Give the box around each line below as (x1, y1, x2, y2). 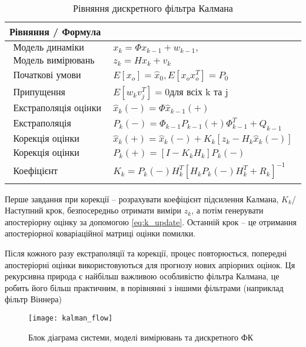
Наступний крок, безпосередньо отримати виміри (5, 204, 182, 216)
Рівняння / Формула (9, 25, 101, 38)
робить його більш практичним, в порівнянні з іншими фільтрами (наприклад (5, 281, 284, 293)
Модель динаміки (13, 43, 84, 53)
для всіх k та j (169, 88, 228, 98)
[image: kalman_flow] (28, 313, 113, 322)
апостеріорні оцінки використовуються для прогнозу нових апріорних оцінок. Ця (5, 258, 295, 271)
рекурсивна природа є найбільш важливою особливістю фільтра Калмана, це (5, 270, 280, 282)
